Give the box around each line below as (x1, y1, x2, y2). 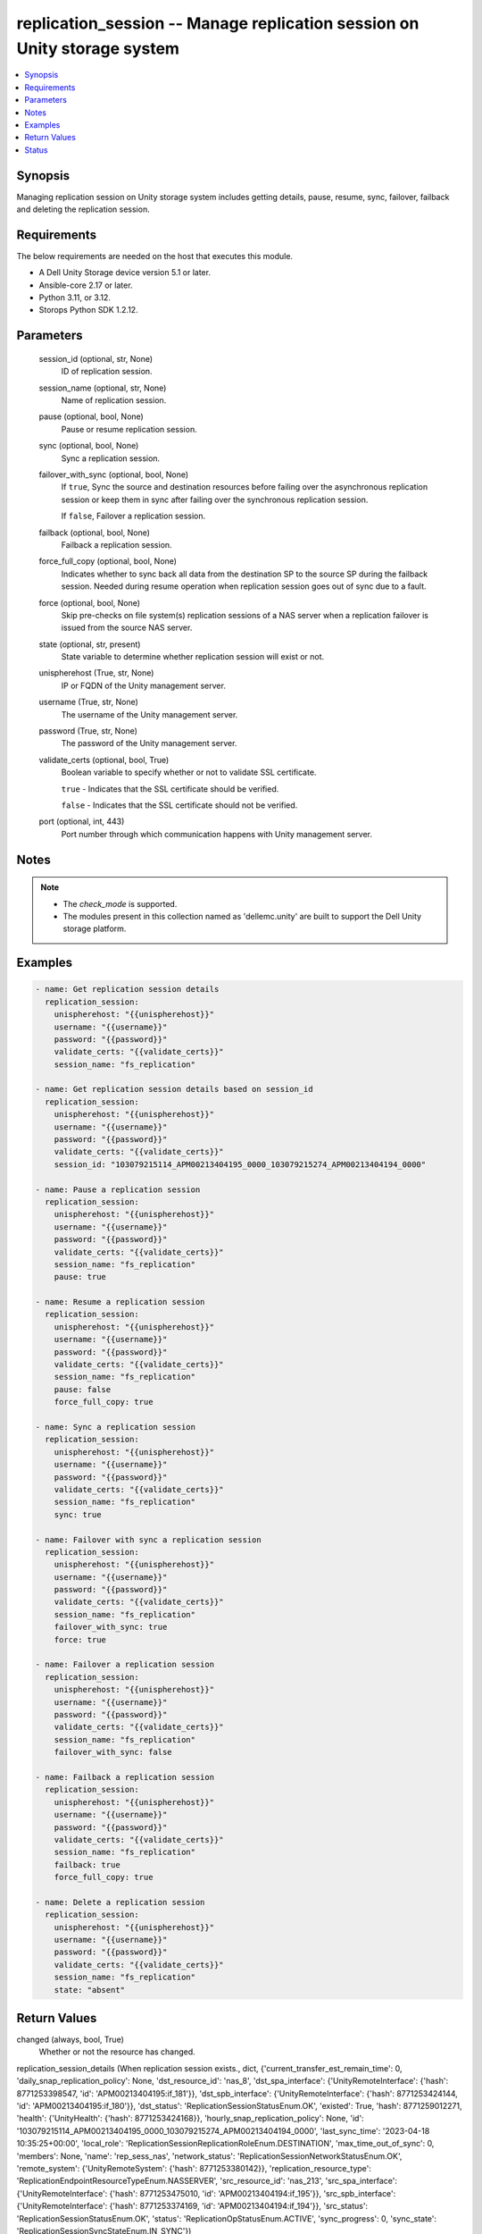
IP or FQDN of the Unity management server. (61, 680, 227, 691)
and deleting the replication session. (16, 204, 151, 214)
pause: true (54, 1272, 107, 1282)
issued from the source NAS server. (61, 622, 193, 634)
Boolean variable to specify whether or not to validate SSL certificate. (61, 767, 317, 777)
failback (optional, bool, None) (38, 527, 151, 538)
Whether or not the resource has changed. (38, 2046, 195, 2057)
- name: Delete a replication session (35, 1897, 205, 1907)
